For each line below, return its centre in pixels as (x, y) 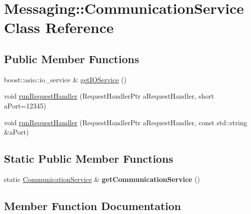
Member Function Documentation (93, 205)
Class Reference (59, 27)
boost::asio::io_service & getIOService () (65, 79)
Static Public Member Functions (89, 159)
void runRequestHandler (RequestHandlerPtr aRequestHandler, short (109, 96)
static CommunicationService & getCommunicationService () (102, 179)
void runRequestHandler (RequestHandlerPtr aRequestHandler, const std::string (126, 122)
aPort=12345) (25, 105)
